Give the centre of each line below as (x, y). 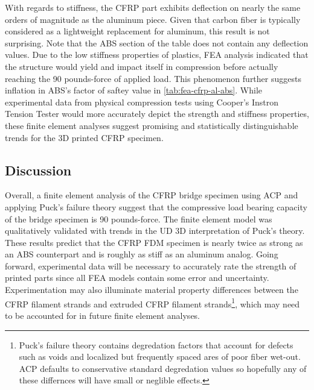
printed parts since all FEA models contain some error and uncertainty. (137, 278)
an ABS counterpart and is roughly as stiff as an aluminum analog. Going (142, 254)
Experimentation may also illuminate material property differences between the (152, 290)
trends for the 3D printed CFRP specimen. (84, 137)
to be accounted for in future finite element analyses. (103, 315)
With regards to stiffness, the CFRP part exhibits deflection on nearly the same (153, 7)
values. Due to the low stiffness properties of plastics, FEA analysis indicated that (157, 55)
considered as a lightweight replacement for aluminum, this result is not (137, 31)
